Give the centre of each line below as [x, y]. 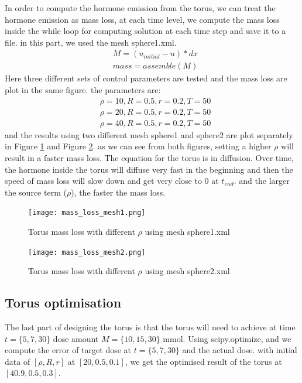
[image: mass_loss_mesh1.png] [87, 213]
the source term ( [36, 192]
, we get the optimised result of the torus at [203, 361]
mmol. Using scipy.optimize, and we [227, 338]
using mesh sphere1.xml [187, 231]
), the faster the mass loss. [118, 192]
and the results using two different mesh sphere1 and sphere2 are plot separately [149, 134]
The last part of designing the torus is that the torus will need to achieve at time [150, 326]
